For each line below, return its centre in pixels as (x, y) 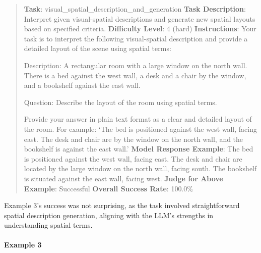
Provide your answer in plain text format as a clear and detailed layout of (138, 119)
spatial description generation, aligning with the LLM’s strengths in (109, 215)
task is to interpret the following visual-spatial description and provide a (136, 38)
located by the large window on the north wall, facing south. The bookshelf (140, 168)
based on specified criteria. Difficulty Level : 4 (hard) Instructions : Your (140, 29)
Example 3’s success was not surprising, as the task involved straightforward (122, 205)
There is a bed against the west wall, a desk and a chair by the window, (135, 75)
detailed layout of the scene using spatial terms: (97, 48)
